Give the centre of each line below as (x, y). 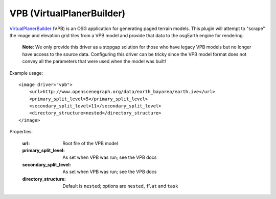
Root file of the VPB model (90, 143)
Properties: (21, 132)
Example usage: (26, 73)
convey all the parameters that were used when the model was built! (94, 62)
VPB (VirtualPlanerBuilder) (67, 13)
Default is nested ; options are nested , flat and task (120, 186)
